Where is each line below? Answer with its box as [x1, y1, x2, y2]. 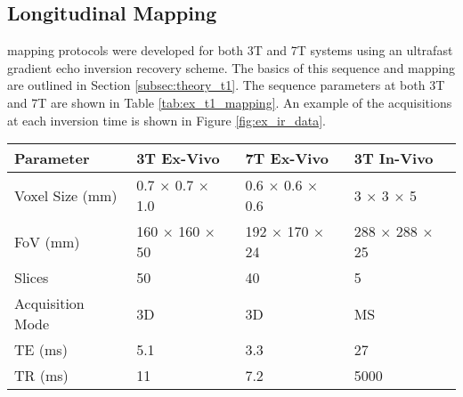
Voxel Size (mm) [14, 184, 118, 206]
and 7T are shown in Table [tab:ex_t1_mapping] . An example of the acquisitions [7, 93, 452, 111]
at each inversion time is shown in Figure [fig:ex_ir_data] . [7, 110, 326, 129]
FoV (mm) [14, 231, 80, 252]
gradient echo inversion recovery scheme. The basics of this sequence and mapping [7, 58, 456, 77]
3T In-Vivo [353, 148, 434, 169]
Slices [14, 267, 49, 288]
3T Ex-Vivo [136, 148, 220, 169]
